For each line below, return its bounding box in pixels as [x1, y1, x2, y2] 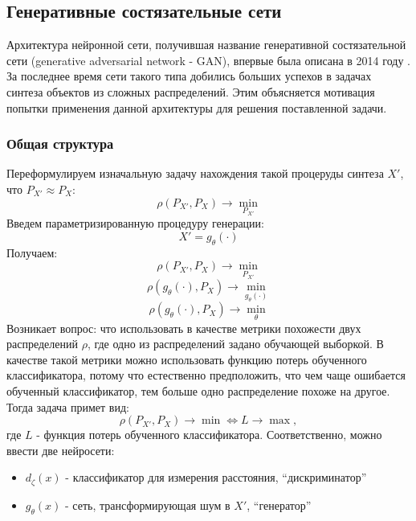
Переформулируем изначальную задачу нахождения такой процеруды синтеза [6, 165, 384, 182]
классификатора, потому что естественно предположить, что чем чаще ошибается [6, 367, 406, 384]
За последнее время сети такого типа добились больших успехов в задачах [6, 68, 372, 84]
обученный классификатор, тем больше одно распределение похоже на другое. [6, 382, 390, 399]
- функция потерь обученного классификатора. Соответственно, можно [36, 426, 382, 443]
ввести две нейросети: [6, 441, 115, 458]
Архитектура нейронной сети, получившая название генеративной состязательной [6, 36, 406, 53]
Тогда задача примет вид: [6, 398, 129, 415]
